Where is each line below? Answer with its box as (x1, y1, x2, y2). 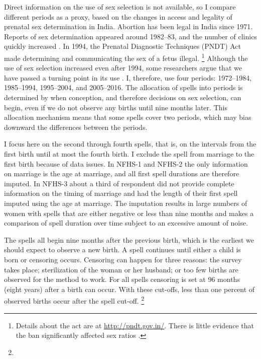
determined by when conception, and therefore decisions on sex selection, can (4, 92, 241, 102)
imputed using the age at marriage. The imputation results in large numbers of (4, 197, 247, 208)
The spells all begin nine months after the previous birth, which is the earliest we (4, 234, 254, 245)
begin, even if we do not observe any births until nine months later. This (4, 102, 227, 112)
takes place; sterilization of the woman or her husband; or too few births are (4, 264, 238, 274)
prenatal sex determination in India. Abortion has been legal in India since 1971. (4, 21, 253, 32)
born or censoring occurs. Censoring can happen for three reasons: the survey (4, 254, 242, 264)
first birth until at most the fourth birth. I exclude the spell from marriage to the (4, 148, 254, 159)
